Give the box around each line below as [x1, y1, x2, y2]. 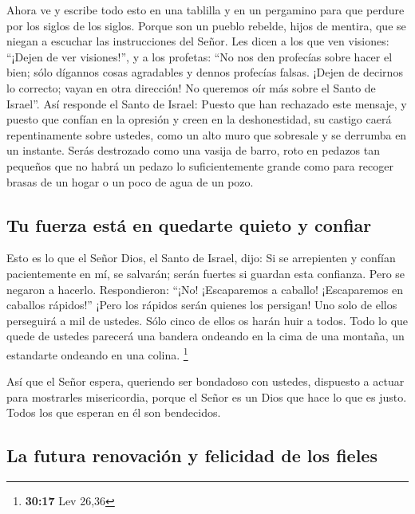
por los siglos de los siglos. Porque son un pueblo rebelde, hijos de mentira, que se [6, 17, 406, 33]
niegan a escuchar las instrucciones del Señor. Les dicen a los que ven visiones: [6, 33, 389, 49]
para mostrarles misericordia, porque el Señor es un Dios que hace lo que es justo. [6, 388, 407, 405]
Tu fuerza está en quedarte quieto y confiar [6, 212, 372, 237]
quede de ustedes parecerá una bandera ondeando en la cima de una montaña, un [6, 328, 405, 344]
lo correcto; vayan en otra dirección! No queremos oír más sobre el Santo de [6, 79, 376, 96]
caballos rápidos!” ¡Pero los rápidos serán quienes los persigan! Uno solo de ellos [6, 296, 397, 313]
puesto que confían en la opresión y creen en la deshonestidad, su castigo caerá [6, 111, 392, 128]
